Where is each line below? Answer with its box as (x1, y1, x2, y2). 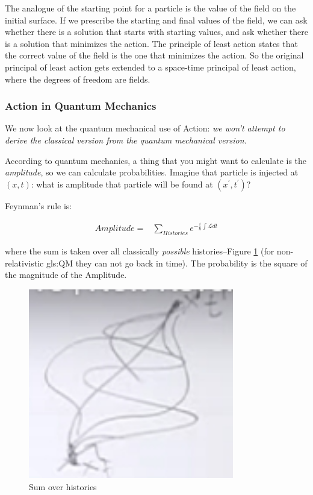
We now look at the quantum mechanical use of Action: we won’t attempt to (5, 122, 285, 134)
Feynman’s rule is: (5, 199, 72, 212)
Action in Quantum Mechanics (5, 98, 156, 113)
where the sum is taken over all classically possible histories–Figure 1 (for (5, 245, 274, 257)
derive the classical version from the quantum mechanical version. (5, 133, 247, 146)
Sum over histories (29, 480, 97, 493)
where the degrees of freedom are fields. (5, 72, 150, 85)
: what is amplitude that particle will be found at (31, 177, 213, 190)
